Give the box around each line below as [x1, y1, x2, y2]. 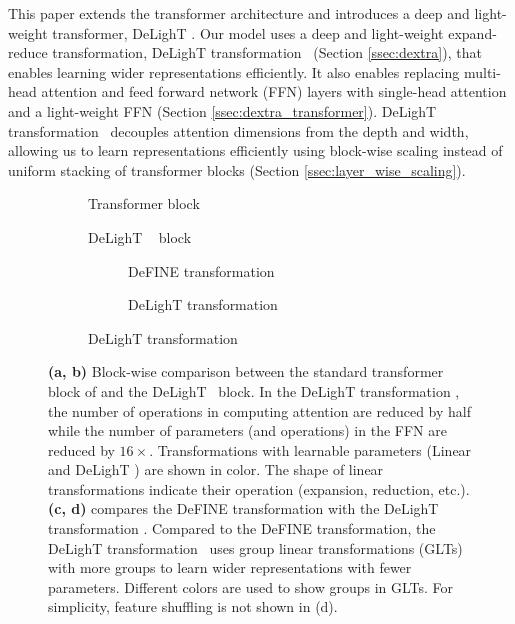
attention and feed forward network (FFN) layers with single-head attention [41, 81, 507, 102]
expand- [448, 22, 497, 43]
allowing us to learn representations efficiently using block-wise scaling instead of [8, 140, 503, 161]
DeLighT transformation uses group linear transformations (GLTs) [48, 537, 463, 558]
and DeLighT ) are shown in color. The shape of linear [48, 459, 384, 480]
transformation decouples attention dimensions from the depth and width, [8, 120, 469, 141]
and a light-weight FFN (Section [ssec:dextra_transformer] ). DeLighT [8, 100, 437, 121]
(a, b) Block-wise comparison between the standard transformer [48, 361, 444, 382]
